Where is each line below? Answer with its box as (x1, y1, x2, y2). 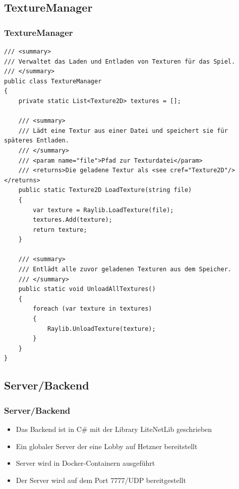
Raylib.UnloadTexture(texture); (47, 325, 156, 332)
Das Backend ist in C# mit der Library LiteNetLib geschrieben (16, 424, 212, 434)
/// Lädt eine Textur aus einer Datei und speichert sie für (18, 127, 228, 134)
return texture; (33, 226, 87, 233)
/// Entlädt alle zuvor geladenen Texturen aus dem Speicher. (18, 266, 232, 273)
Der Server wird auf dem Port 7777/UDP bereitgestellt (16, 474, 186, 485)
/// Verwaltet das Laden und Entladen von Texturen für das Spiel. (4, 58, 235, 65)
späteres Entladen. (4, 137, 69, 144)
